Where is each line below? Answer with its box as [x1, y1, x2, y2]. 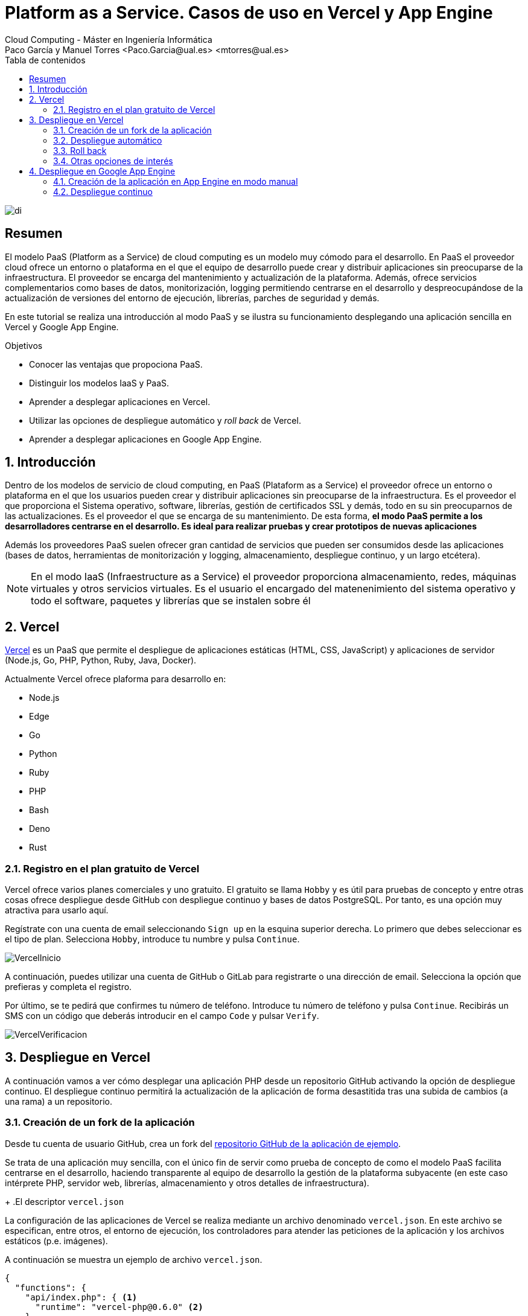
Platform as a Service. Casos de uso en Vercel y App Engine [5, 2, 493, 23]
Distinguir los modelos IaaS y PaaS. [29, 377, 170, 388]
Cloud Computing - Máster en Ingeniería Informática [5, 34, 212, 45]
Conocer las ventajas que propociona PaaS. [29, 359, 203, 369]
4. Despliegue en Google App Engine [29, 165, 176, 176]
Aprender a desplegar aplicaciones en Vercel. [29, 396, 211, 407]
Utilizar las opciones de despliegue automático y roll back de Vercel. [29, 415, 301, 426]
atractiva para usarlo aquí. [5, 905, 109, 916]
